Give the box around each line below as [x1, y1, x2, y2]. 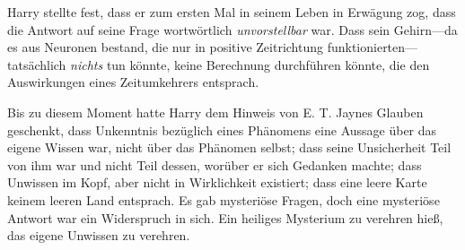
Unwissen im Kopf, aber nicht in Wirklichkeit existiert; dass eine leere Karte [7, 173, 427, 192]
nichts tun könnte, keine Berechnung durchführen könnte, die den [70, 55, 430, 73]
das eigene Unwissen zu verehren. [7, 226, 190, 245]
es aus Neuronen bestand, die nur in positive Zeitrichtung [7, 38, 324, 56]
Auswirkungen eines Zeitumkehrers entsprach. [7, 73, 259, 91]
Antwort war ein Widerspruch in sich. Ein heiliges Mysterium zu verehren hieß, [7, 208, 443, 227]
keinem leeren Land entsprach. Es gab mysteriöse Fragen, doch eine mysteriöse [7, 190, 440, 209]
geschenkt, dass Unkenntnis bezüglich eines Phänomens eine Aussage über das [7, 120, 437, 139]
